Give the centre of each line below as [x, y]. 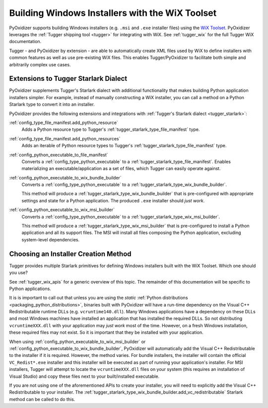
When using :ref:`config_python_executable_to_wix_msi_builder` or [77, 342]
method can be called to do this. [42, 399]
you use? [19, 273]
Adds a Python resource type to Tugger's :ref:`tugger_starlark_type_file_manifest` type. [111, 129]
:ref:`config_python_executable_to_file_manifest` [59, 155]
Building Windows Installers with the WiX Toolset [113, 13]
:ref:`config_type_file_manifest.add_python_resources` [65, 138]
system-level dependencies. [51, 239]
